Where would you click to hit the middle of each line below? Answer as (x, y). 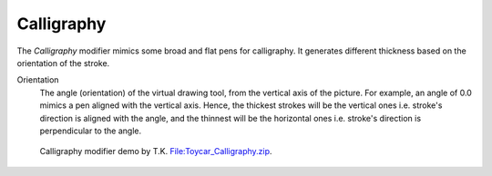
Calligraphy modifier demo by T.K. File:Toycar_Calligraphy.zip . (156, 152)
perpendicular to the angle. (90, 131)
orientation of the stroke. (63, 63)
